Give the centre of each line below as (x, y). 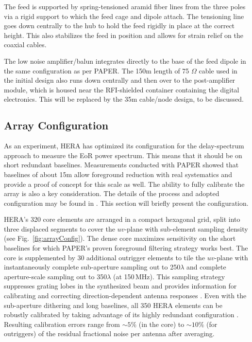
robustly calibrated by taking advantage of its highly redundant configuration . (121, 315)
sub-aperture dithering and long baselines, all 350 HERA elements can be (113, 305)
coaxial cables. (25, 45)
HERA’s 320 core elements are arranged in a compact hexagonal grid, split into (122, 219)
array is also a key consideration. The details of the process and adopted (112, 193)
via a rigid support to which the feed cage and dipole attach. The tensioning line (124, 16)
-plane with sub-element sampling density (186, 228)
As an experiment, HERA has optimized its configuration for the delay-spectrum (124, 146)
